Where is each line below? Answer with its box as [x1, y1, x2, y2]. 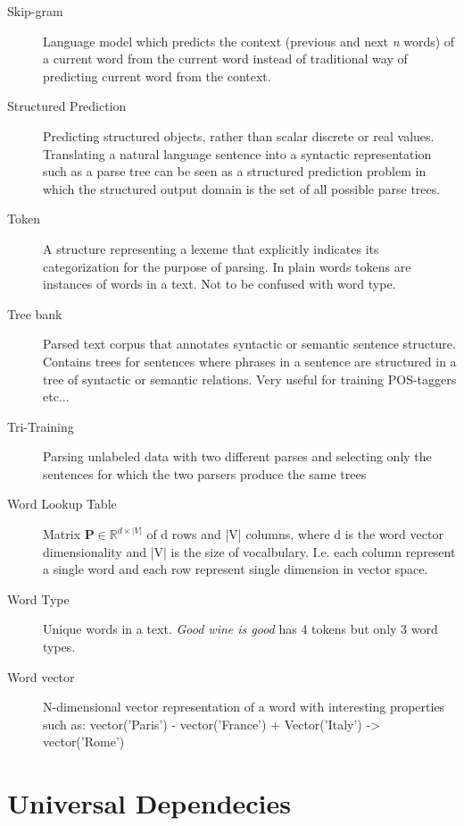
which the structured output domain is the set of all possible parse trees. [43, 179, 441, 198]
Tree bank [7, 304, 62, 323]
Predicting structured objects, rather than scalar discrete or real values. [43, 126, 435, 145]
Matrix [43, 525, 81, 544]
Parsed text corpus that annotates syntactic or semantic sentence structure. [43, 334, 456, 353]
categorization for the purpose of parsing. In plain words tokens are [43, 257, 411, 275]
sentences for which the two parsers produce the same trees [43, 464, 367, 483]
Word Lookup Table [7, 494, 117, 513]
